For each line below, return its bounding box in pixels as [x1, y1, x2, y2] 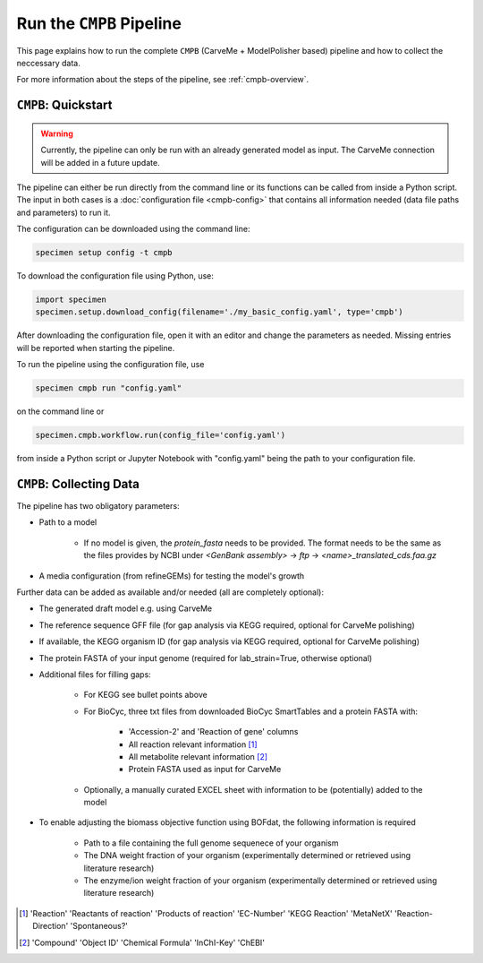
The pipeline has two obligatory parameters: [16, 501, 180, 512]
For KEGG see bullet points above [83, 690, 208, 701]
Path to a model [38, 517, 97, 528]
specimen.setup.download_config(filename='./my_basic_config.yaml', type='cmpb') [35, 307, 404, 317]
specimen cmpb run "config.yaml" [35, 383, 182, 393]
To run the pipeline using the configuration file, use [16, 359, 205, 370]
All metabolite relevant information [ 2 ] [128, 751, 268, 761]
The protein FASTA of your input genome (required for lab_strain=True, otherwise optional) [38, 652, 373, 663]
